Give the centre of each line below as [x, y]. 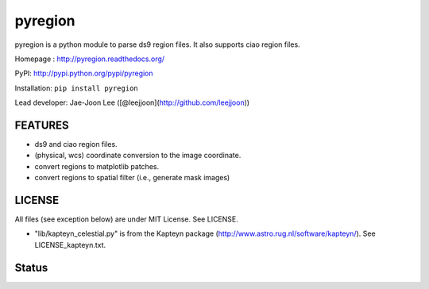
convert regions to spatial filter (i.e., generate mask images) [132, 178]
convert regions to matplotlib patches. [97, 166]
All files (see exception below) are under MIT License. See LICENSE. [126, 219]
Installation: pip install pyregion [76, 88]
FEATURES [42, 125]
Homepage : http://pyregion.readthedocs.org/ [90, 59]
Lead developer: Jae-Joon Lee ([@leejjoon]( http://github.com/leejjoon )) [132, 102]
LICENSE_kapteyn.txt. [70, 245]
